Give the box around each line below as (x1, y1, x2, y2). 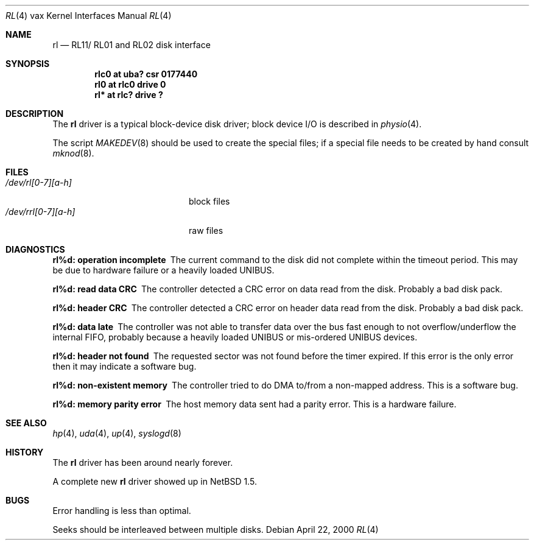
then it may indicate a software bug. (52, 361, 197, 371)
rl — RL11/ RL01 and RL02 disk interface (52, 40, 211, 50)
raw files (189, 225, 223, 236)
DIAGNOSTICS (5, 244, 65, 255)
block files (189, 196, 230, 206)
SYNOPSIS (5, 58, 50, 69)
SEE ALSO (5, 418, 47, 428)
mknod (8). (52, 148, 94, 158)
